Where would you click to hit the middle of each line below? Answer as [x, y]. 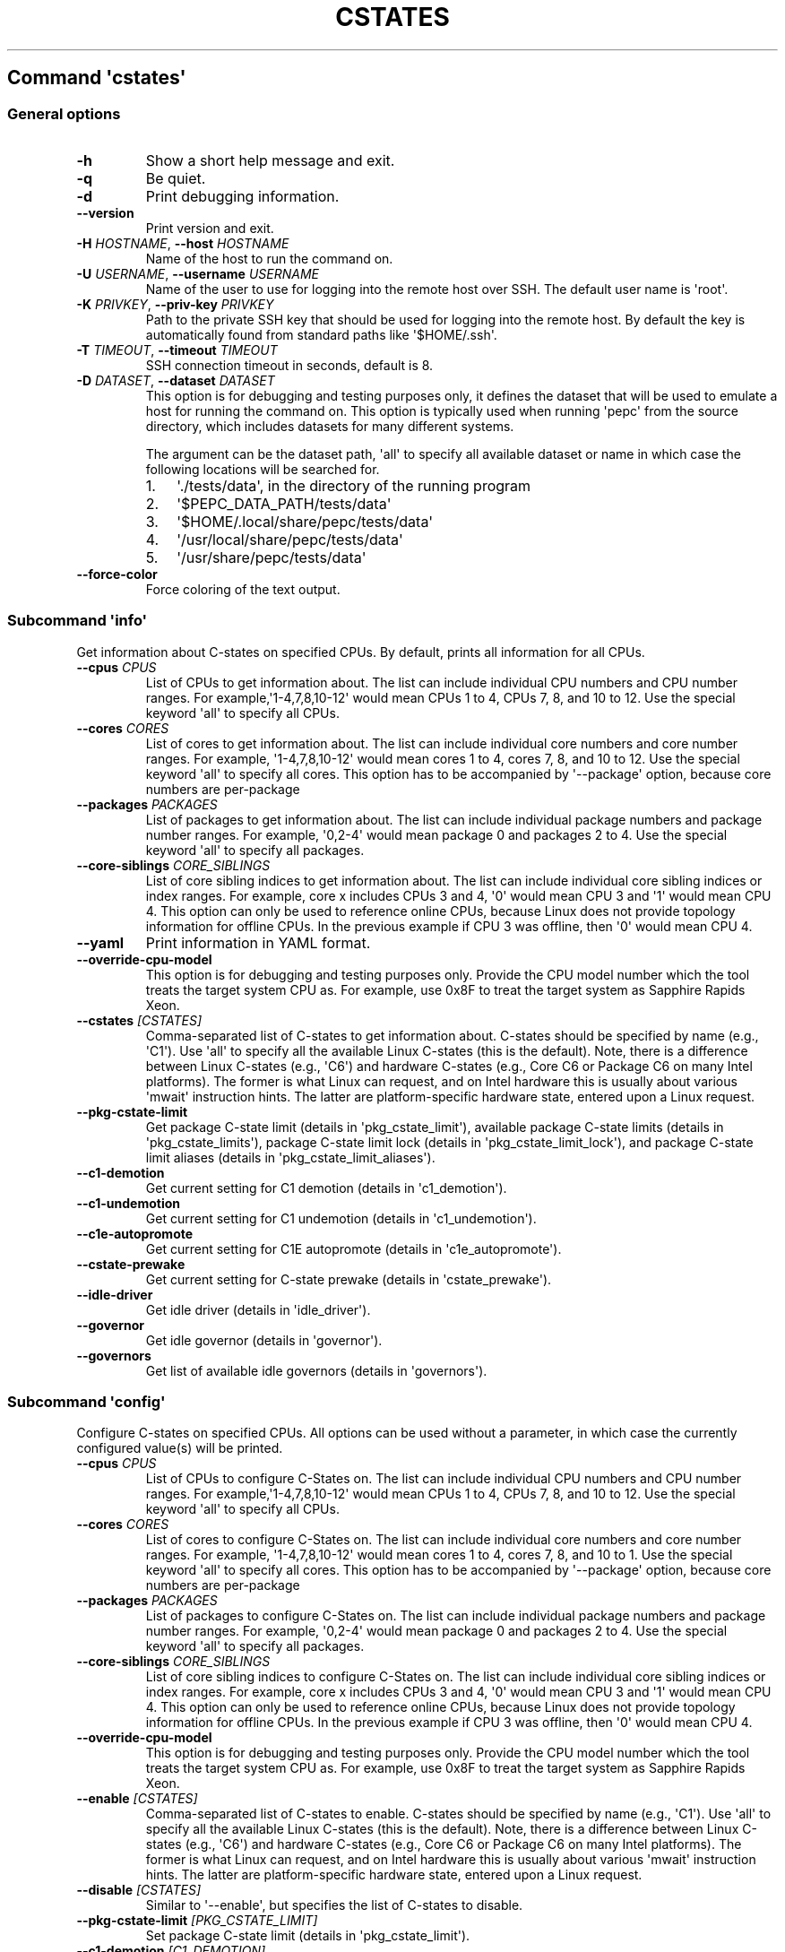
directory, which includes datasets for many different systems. [330, 426]
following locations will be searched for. [263, 469]
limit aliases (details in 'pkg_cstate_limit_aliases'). [290, 1157]
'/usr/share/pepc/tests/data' [272, 557]
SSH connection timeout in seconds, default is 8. [289, 365]
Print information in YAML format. [258, 942]
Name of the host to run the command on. [269, 258]
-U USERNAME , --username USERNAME [198, 273]
